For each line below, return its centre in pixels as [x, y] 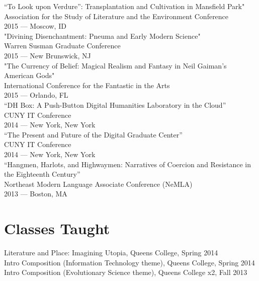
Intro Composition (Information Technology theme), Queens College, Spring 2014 [129, 262]
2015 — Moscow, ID [35, 26]
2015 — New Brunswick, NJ [48, 55]
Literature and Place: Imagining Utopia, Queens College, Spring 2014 [111, 252]
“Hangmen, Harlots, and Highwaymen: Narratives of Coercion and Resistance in [128, 164]
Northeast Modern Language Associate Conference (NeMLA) [98, 184]
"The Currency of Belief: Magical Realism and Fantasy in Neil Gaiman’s [115, 65]
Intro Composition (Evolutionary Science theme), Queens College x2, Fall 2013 [126, 272]
